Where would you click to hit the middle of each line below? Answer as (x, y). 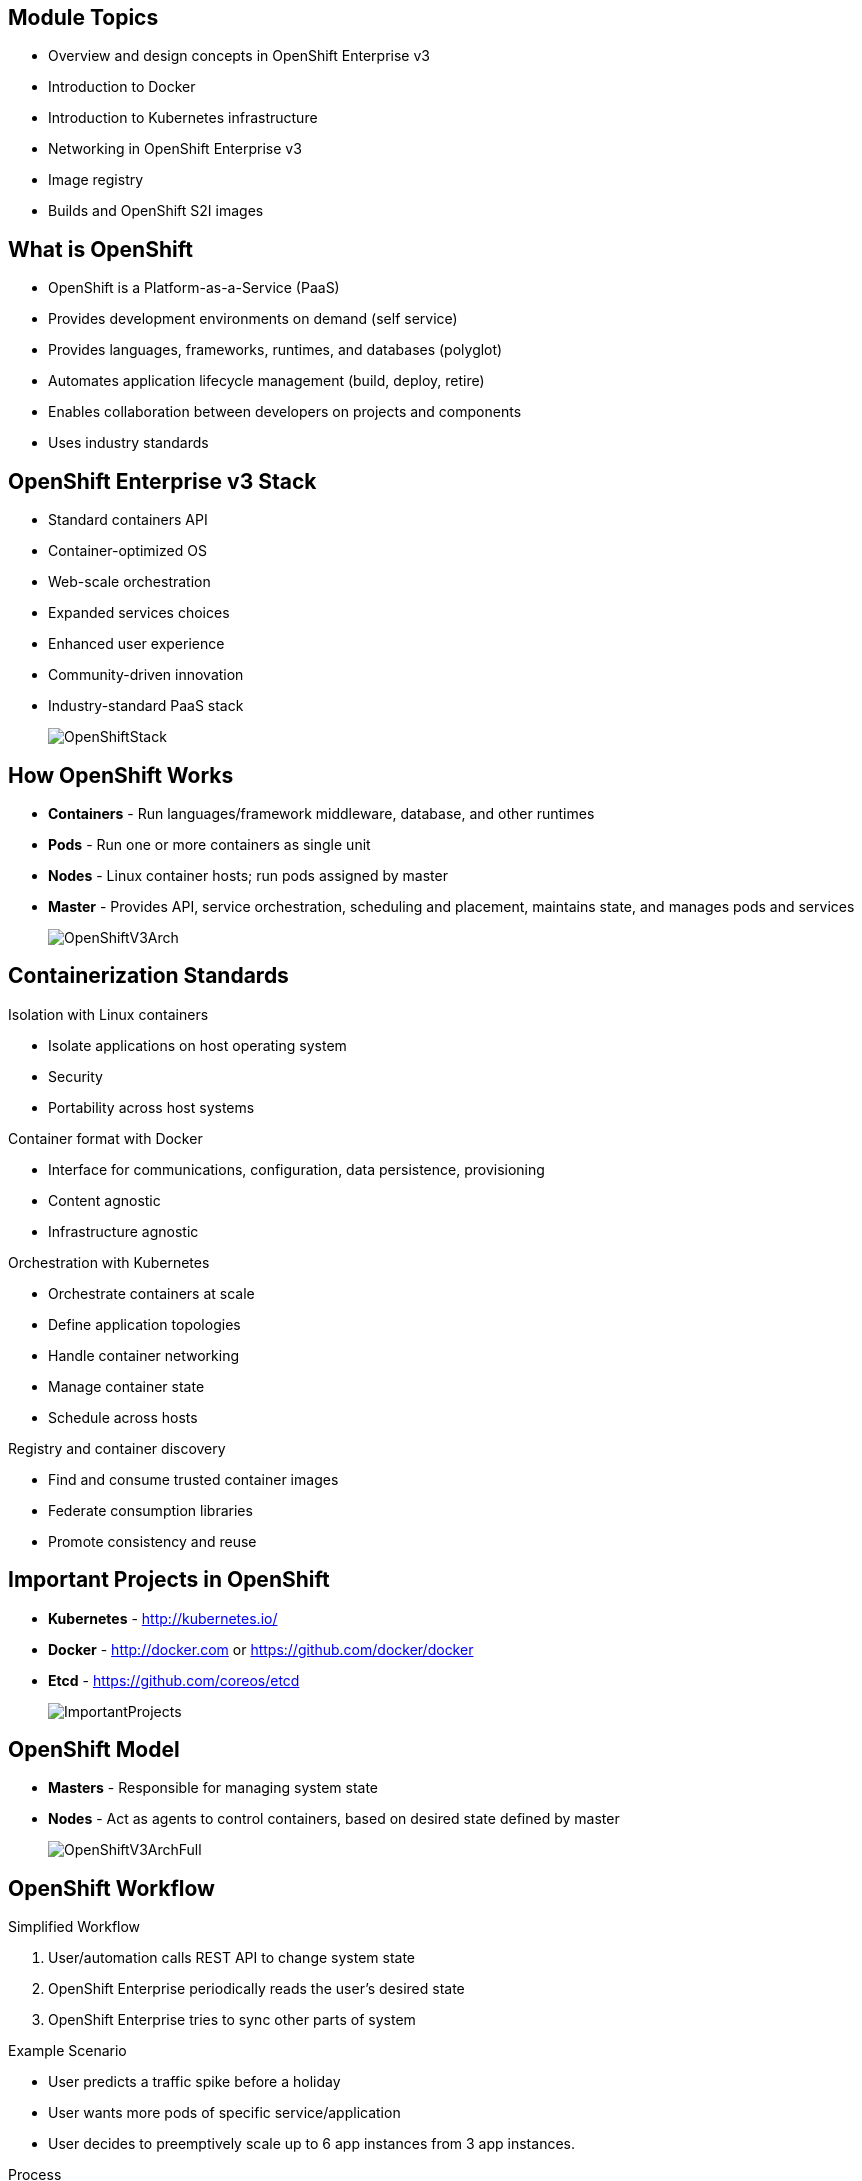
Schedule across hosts (123, 1417)
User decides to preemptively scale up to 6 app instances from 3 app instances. (311, 2144)
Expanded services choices (139, 613)
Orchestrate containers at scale (151, 1293)
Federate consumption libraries (150, 1510)
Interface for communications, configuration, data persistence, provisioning (296, 1169)
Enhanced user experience (136, 644)
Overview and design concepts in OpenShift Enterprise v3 (239, 56)
